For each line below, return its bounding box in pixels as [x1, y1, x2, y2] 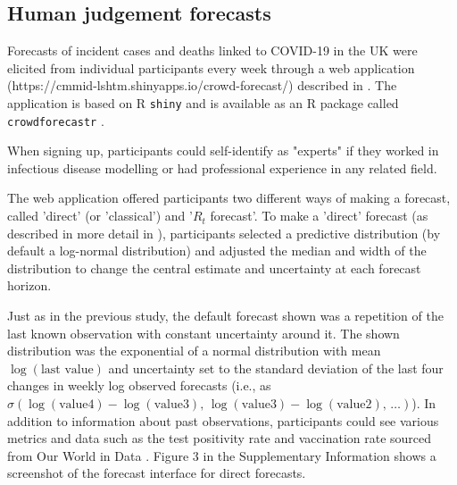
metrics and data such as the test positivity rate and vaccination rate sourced [7, 429, 432, 447]
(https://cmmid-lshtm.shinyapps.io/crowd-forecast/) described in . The [7, 76, 397, 95]
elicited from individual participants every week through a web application [7, 58, 415, 77]
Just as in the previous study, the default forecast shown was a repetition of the [7, 306, 444, 325]
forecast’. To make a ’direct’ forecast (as [210, 206, 428, 225]
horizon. [7, 276, 52, 295]
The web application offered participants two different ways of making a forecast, [7, 188, 451, 207]
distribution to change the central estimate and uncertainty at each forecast [7, 258, 421, 277]
